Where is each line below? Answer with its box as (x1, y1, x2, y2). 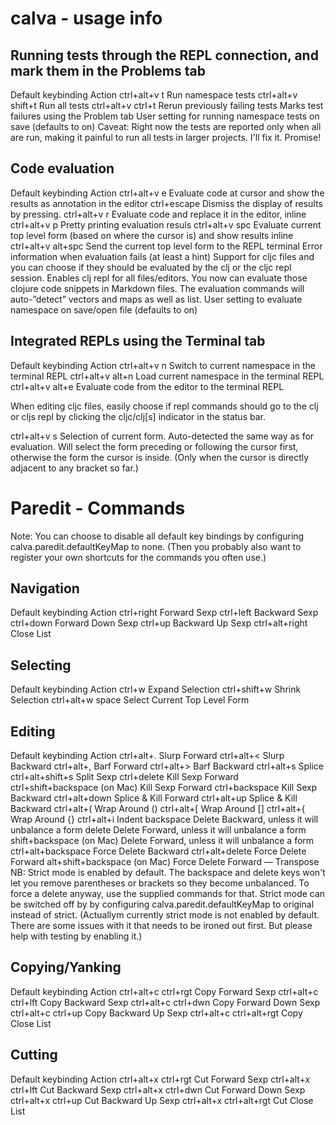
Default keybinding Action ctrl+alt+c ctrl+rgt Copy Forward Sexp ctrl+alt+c (10, 985, 319, 997)
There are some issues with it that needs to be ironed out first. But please (10, 920, 313, 931)
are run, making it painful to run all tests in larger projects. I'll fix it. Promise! (10, 132, 322, 143)
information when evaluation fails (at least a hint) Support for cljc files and (10, 250, 315, 262)
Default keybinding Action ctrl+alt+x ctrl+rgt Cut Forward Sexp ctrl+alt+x (10, 1073, 311, 1085)
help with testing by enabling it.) (10, 930, 143, 942)
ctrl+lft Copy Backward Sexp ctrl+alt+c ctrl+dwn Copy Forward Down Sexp (10, 996, 321, 1008)
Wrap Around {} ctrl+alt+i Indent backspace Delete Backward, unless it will (10, 813, 319, 825)
